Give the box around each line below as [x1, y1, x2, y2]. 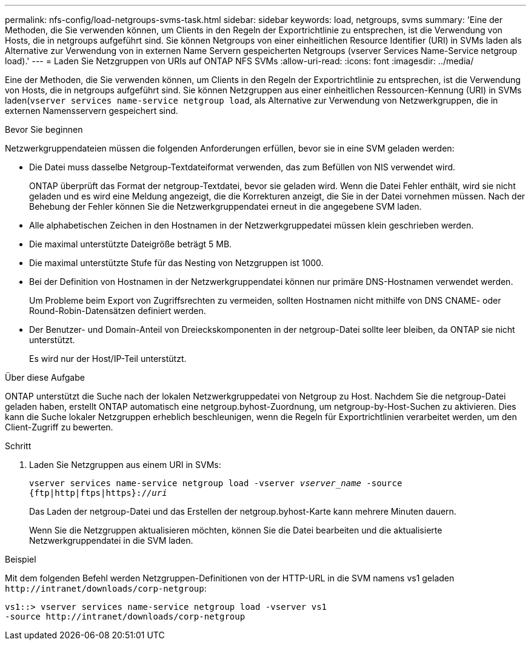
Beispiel [5, 554, 36, 564]
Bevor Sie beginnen [5, 124, 83, 135]
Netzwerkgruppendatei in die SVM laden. [29, 535, 193, 546]
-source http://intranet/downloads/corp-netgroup [5, 612, 245, 621]
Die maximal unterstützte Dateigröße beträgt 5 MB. [29, 239, 232, 249]
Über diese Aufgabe [5, 372, 85, 383]
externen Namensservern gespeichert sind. [5, 105, 178, 116]
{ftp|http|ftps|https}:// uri [29, 488, 167, 498]
